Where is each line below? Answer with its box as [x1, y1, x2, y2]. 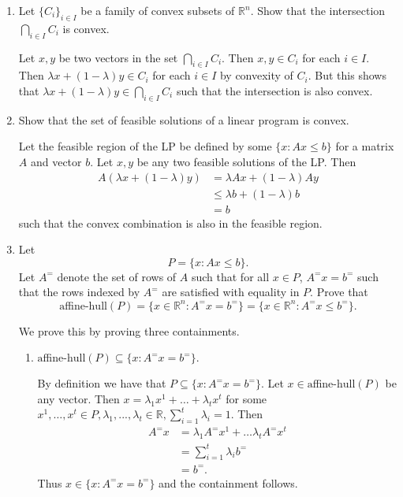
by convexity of [219, 67, 293, 83]
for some [226, 390, 267, 406]
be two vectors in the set [58, 49, 178, 65]
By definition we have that [37, 375, 166, 391]
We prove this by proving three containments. [18, 322, 240, 339]
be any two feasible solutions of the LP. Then [136, 153, 356, 169]
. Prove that [310, 284, 368, 300]
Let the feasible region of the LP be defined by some [18, 138, 272, 154]
